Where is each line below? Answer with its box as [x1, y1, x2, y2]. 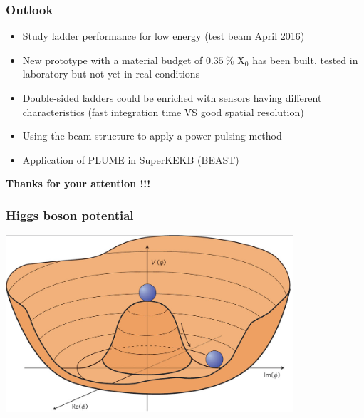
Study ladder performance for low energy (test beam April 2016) [22, 28, 305, 43]
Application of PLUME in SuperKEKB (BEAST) [22, 152, 239, 167]
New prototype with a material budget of [22, 52, 203, 67]
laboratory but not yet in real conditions [22, 66, 200, 81]
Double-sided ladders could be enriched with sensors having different [22, 90, 322, 105]
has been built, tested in [252, 52, 358, 67]
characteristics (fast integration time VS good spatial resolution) [22, 104, 304, 119]
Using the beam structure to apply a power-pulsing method [22, 128, 282, 143]
